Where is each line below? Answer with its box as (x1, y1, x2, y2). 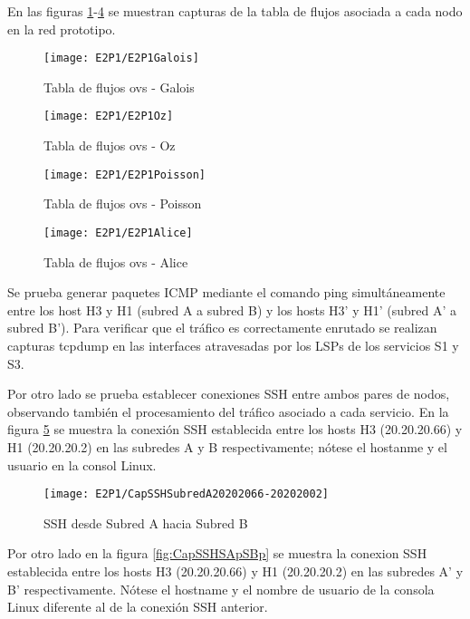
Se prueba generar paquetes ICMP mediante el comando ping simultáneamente (7, 283, 446, 302)
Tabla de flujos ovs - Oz (43, 136, 176, 155)
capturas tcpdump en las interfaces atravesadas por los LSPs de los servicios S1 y (7, 335, 459, 354)
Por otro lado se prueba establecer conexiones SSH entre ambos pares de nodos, (7, 384, 450, 403)
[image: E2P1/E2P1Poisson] (43, 168, 206, 181)
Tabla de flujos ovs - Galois (43, 77, 195, 96)
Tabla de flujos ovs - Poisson (43, 194, 202, 213)
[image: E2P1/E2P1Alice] (43, 226, 193, 239)
